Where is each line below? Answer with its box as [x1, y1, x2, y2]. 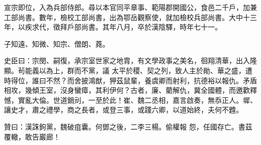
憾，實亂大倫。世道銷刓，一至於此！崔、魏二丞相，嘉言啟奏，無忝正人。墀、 [4, 94, 257, 105]
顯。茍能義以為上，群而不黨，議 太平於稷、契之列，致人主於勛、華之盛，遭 [4, 65, 252, 75]
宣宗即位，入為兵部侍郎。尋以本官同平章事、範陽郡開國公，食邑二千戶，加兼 [4, 2, 257, 12]
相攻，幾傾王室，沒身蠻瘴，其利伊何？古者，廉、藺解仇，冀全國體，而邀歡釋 [4, 85, 257, 95]
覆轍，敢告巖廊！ [4, 131, 60, 141]
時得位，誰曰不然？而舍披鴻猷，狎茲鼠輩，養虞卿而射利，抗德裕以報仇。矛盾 [4, 75, 257, 85]
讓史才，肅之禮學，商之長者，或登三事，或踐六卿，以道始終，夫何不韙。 [4, 104, 243, 115]
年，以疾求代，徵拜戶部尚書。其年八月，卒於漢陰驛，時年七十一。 [4, 22, 222, 32]
